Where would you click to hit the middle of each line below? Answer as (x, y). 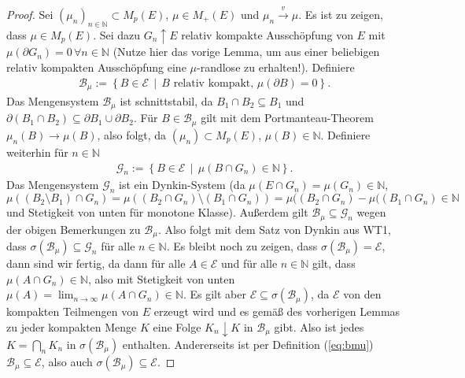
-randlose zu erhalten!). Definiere (276, 67)
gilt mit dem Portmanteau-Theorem (287, 118)
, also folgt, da (132, 134)
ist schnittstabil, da (166, 100)
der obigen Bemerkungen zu (74, 229)
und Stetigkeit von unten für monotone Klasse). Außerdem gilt (157, 212)
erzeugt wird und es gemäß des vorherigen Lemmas (277, 311)
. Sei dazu (117, 34)
